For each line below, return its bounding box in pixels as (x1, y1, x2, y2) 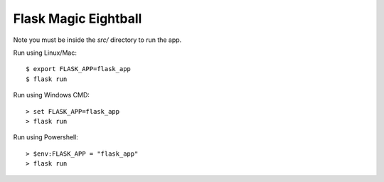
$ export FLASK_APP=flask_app (26, 65, 132, 73)
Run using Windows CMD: (13, 91, 90, 100)
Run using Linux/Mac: (13, 48, 78, 57)
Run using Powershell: (13, 133, 78, 141)
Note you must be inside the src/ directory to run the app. (13, 36, 182, 44)
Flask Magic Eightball (13, 11, 142, 26)
